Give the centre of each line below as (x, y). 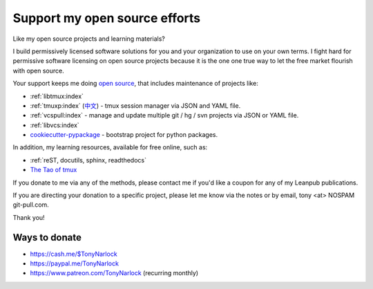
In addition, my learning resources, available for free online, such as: (110, 147)
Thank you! (29, 217)
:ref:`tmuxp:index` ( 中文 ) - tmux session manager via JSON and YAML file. (135, 105)
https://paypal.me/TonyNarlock (74, 263)
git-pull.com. (31, 205)
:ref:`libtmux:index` (57, 96)
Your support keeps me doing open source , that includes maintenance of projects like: (135, 84)
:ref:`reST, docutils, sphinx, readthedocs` (88, 160)
